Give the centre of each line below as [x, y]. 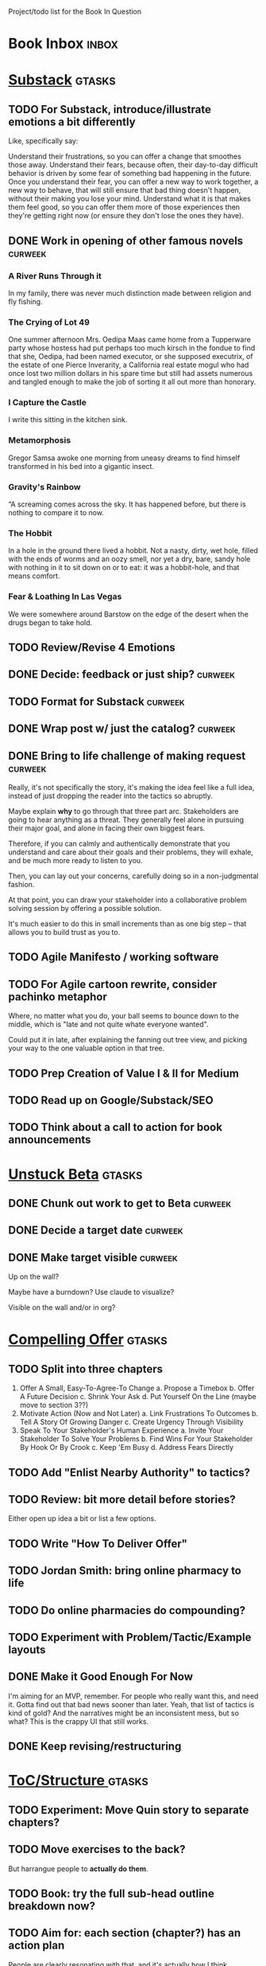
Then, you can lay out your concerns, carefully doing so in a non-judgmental [133, 876]
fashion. [21, 885]
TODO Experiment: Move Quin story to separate [129, 1810]
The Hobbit [31, 533]
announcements [50, 1140]
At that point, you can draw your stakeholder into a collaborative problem [128, 900]
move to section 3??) [54, 1405]
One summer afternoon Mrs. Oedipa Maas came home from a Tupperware [130, 340]
